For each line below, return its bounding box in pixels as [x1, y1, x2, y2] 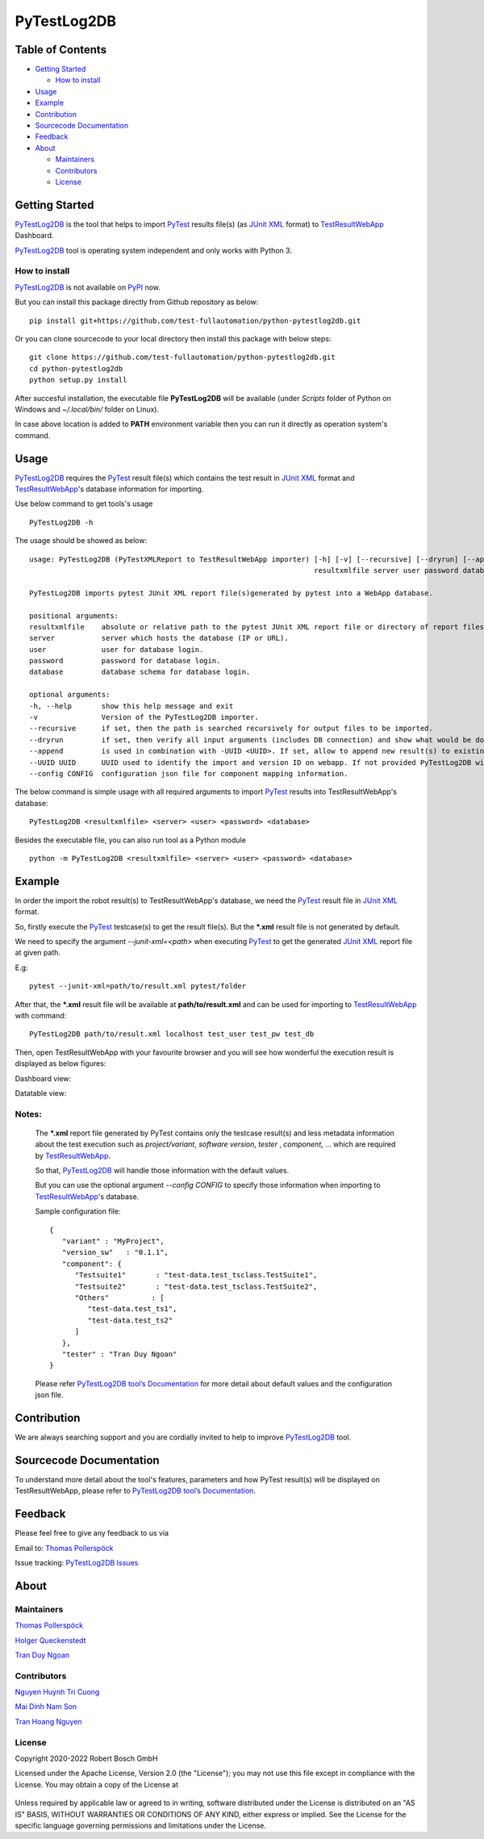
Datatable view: [15, 1088, 67, 1097]
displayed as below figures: [15, 1059, 106, 1068]
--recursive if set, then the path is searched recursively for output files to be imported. [29, 724, 433, 734]
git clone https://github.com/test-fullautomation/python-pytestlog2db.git [29, 353, 336, 362]
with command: [15, 1010, 67, 1020]
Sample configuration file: [35, 1206, 121, 1216]
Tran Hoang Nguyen [15, 1716, 82, 1726]
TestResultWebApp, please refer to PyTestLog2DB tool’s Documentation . [15, 1486, 256, 1496]
